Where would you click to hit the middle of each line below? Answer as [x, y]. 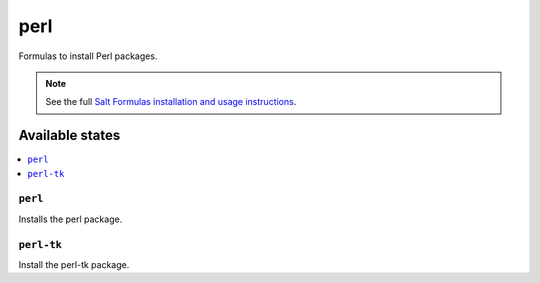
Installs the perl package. [70, 219]
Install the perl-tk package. [74, 264]
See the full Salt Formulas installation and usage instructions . [171, 102]
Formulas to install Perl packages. [88, 56]
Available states [69, 135]
